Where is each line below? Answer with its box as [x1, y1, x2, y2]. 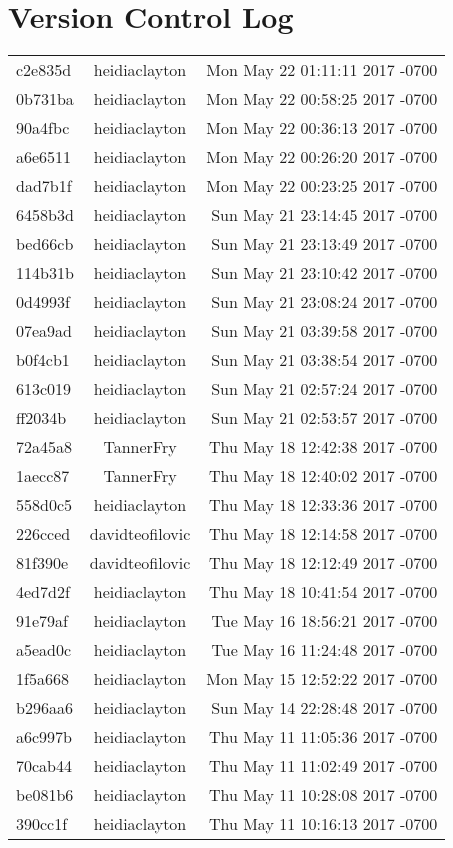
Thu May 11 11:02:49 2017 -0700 [208, 754, 438, 778]
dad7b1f [16, 174, 72, 198]
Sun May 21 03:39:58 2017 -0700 [211, 319, 438, 343]
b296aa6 [16, 696, 73, 720]
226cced [16, 522, 71, 546]
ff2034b [16, 406, 67, 430]
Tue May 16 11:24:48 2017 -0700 [211, 638, 438, 662]
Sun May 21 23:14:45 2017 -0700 [211, 203, 438, 227]
